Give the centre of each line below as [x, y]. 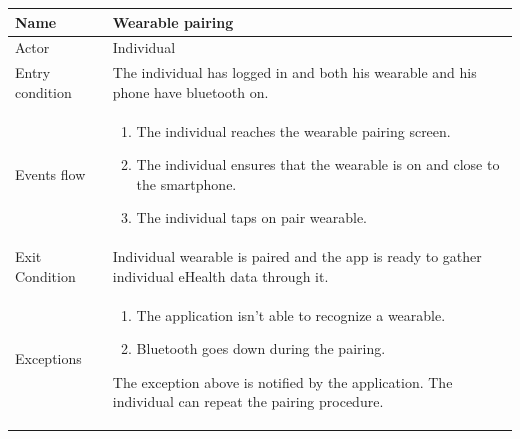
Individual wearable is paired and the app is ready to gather [297, 256]
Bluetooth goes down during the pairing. [261, 348]
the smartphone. [186, 183]
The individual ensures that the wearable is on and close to [318, 164]
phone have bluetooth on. [190, 91]
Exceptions [48, 358]
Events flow [50, 174]
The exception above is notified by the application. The [282, 381]
